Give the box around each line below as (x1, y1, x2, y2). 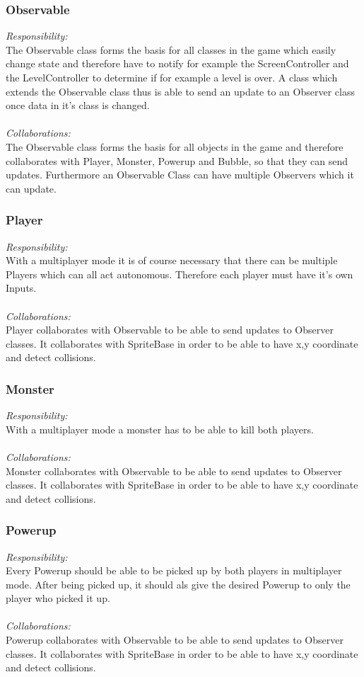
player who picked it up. (6, 591, 110, 605)
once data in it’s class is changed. (6, 98, 150, 113)
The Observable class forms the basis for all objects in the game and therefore (6, 139, 344, 154)
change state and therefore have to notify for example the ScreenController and (6, 56, 349, 71)
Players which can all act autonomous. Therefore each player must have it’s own (6, 266, 353, 281)
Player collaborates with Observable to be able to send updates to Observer (6, 322, 334, 337)
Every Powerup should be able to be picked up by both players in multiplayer (6, 563, 342, 578)
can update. (6, 181, 57, 195)
